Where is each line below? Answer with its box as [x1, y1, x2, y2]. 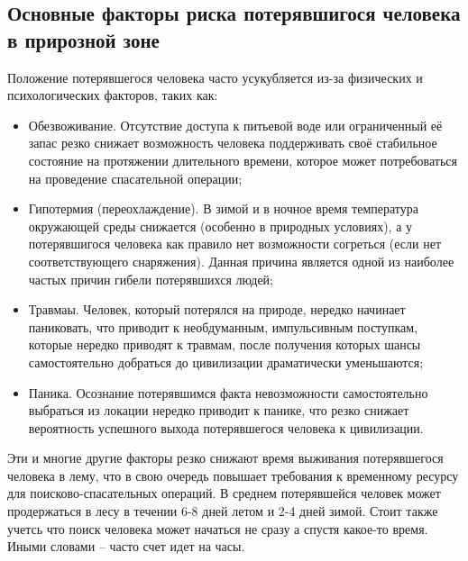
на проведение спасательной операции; [28, 168, 243, 187]
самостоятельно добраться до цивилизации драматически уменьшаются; [28, 352, 424, 371]
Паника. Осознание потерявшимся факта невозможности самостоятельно [28, 383, 428, 402]
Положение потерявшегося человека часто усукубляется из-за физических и [7, 68, 423, 86]
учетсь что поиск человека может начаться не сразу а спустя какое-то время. [7, 519, 428, 538]
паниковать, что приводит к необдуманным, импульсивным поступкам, [28, 317, 418, 336]
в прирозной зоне [7, 25, 160, 53]
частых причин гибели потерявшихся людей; [28, 269, 273, 288]
